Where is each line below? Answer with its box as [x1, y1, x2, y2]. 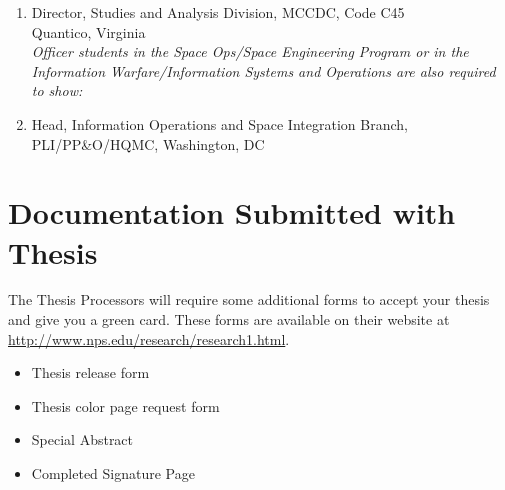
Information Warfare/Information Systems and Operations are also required [31, 60, 496, 81]
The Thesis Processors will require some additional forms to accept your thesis [8, 289, 490, 310]
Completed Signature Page [31, 463, 195, 484]
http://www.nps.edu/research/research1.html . [8, 328, 290, 349]
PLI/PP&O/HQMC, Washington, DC [31, 133, 265, 154]
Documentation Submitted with [8, 192, 456, 233]
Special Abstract [31, 429, 134, 450]
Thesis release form [31, 362, 150, 383]
